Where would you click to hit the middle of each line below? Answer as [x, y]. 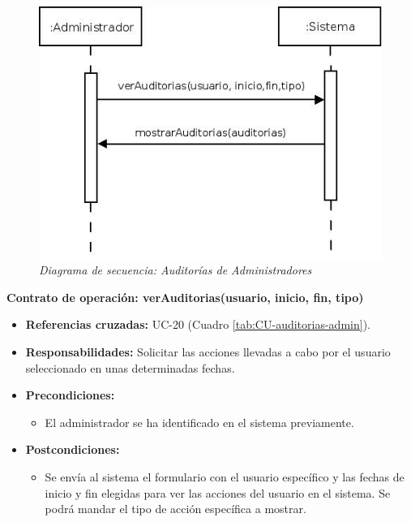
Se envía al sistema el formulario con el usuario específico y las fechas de [225, 476]
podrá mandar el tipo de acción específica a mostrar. [176, 509]
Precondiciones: [70, 395]
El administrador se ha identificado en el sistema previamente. [199, 422]
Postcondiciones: [73, 449]
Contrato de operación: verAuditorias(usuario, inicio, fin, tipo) [185, 297]
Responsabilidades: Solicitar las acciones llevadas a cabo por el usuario [208, 351]
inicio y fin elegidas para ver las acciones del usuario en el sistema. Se [218, 492]
